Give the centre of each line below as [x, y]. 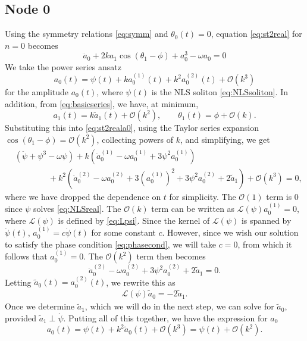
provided [21, 317]
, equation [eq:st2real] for [256, 34]
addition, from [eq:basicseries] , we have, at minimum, [102, 103]
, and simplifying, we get [225, 139]
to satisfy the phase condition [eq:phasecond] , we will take [110, 244]
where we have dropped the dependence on [83, 196]
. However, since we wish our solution [230, 232]
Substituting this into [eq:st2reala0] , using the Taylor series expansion [132, 128]
